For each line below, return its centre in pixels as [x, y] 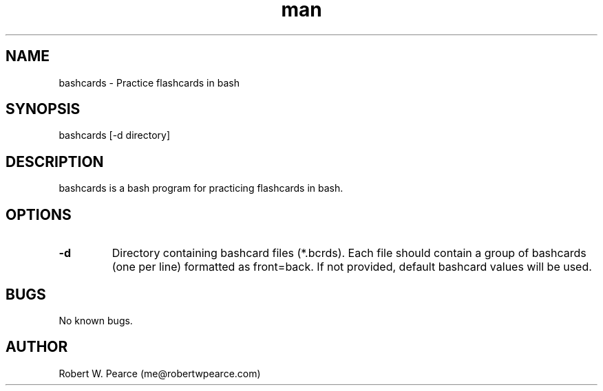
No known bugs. [96, 320]
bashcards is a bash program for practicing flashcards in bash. [201, 188]
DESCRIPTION [55, 161]
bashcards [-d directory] [115, 135]
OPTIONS [39, 214]
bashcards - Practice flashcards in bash [149, 82]
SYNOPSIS [43, 109]
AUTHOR [37, 347]
